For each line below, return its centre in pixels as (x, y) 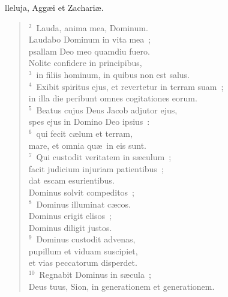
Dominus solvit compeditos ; (82, 192)
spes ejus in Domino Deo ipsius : (89, 121)
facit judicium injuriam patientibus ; (96, 168)
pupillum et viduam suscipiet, (83, 250)
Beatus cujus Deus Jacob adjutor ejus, (107, 109)
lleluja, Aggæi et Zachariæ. (54, 7)
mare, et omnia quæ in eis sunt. (87, 145)
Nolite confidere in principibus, (85, 63)
